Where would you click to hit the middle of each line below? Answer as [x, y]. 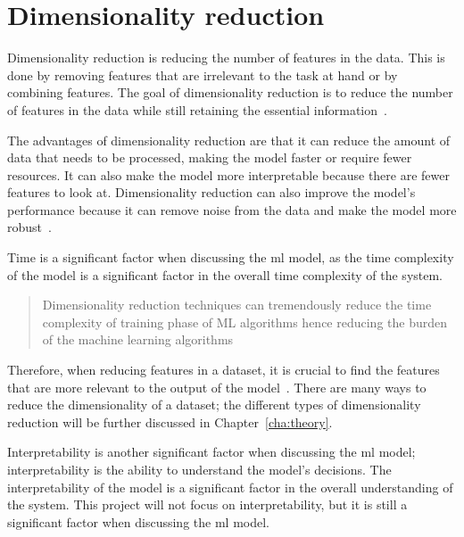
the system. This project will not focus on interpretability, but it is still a [207, 504]
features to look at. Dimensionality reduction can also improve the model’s [211, 192]
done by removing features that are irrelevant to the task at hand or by [203, 74]
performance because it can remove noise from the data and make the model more [232, 209]
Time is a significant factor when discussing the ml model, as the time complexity [231, 257]
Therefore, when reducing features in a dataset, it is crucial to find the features [224, 370]
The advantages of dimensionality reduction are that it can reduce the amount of [229, 140]
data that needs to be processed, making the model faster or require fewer [210, 157]
